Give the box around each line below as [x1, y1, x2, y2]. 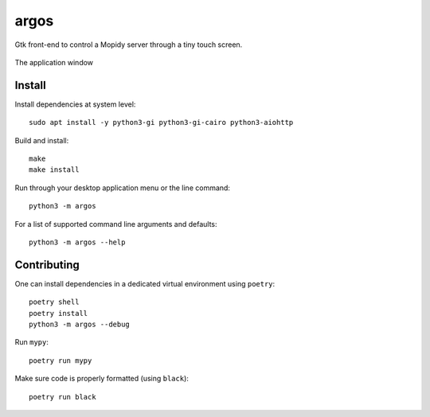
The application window [14, 57, 94, 67]
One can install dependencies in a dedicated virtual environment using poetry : [14, 279, 276, 288]
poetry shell [29, 298, 80, 306]
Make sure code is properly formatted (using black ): [14, 374, 189, 384]
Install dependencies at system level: [14, 99, 136, 109]
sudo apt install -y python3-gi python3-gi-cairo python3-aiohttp [29, 118, 294, 127]
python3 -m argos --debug [29, 320, 131, 329]
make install [29, 166, 80, 174]
